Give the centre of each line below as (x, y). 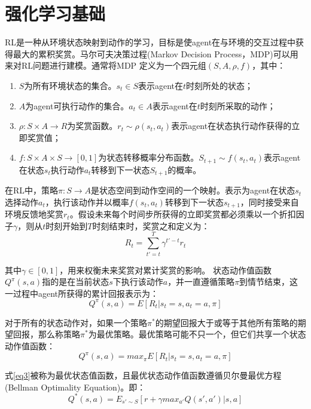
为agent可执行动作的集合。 (77, 105)
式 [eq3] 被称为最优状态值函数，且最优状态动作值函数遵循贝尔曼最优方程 (143, 375)
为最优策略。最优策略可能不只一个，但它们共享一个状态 (197, 334)
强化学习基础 (55, 13)
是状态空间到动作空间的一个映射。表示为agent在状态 (193, 190)
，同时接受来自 (269, 202)
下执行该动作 (138, 282)
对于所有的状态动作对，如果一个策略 (76, 322)
